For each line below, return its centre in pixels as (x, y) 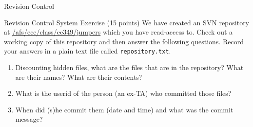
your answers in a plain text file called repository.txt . (88, 51)
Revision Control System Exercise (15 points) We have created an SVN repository (127, 22)
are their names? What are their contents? (79, 77)
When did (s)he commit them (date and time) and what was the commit (124, 109)
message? (29, 119)
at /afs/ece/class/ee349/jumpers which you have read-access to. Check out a (118, 32)
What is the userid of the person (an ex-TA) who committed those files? (123, 93)
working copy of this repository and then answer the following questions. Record (124, 41)
